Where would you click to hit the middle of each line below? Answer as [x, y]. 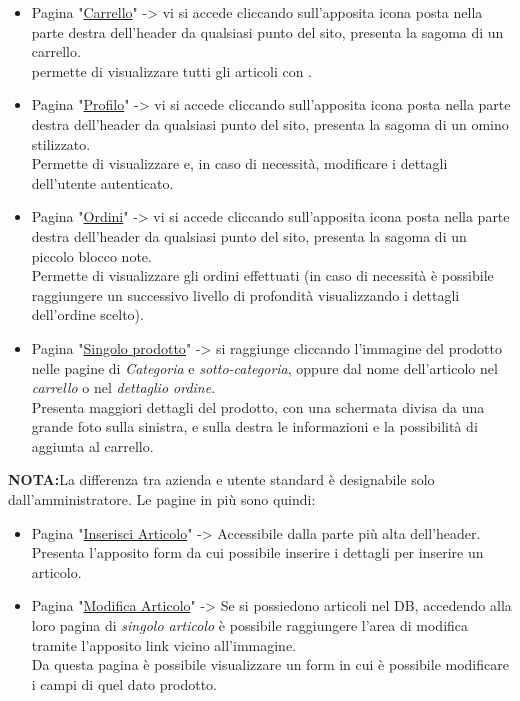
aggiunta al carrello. [92, 445]
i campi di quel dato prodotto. [124, 683]
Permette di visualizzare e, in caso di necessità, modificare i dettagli [239, 163]
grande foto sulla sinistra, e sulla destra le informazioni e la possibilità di [254, 426]
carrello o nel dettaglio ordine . [123, 387]
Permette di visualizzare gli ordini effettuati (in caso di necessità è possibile [262, 275]
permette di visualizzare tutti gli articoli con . [171, 70]
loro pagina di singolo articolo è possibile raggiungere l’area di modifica [250, 625]
